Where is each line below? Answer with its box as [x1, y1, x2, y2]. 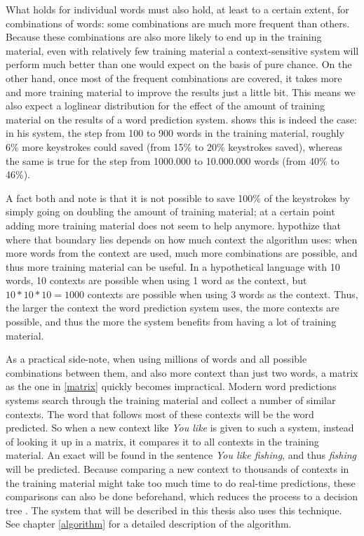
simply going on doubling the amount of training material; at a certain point [6, 204, 335, 219]
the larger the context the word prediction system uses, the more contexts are [6, 300, 339, 315]
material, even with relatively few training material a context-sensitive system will [6, 43, 359, 58]
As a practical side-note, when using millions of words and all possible [6, 351, 307, 366]
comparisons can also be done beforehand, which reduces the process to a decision [6, 489, 358, 504]
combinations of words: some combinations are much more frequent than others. [6, 15, 350, 30]
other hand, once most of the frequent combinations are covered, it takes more [6, 70, 342, 85]
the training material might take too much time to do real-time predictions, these [6, 475, 356, 490]
